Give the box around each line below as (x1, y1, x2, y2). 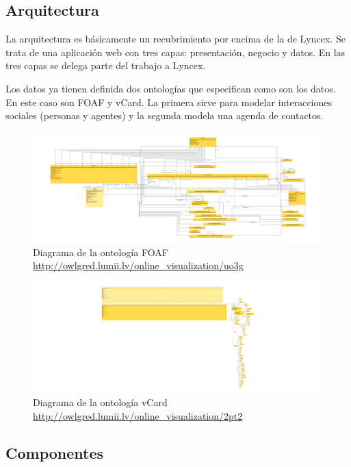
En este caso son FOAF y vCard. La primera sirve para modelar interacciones (5, 94, 333, 109)
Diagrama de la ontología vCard (33, 395, 168, 409)
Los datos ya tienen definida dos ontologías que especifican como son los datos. (5, 81, 336, 95)
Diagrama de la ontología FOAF (33, 244, 168, 259)
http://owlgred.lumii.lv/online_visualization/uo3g (33, 258, 244, 273)
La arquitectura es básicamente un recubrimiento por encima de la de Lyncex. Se (5, 31, 346, 46)
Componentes (5, 442, 104, 463)
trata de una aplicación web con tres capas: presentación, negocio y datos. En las (5, 45, 346, 59)
